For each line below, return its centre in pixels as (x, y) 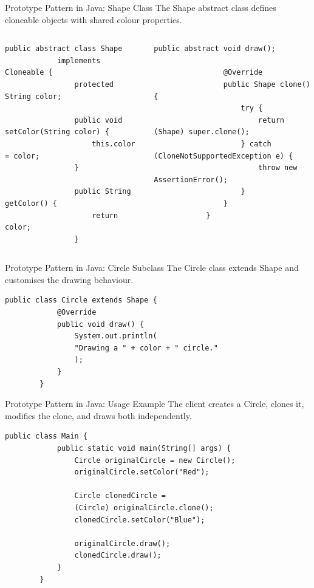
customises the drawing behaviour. (69, 279)
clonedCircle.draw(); (118, 556)
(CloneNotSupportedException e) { (224, 156)
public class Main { (46, 436)
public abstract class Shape (64, 49)
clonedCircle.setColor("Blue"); (140, 520)
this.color (114, 144)
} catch (256, 144)
